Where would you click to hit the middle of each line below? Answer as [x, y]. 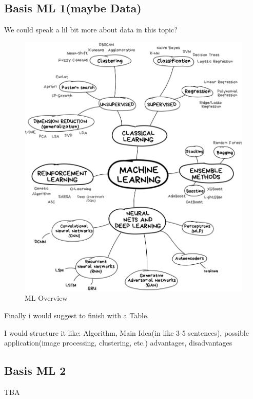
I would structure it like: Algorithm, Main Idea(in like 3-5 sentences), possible [126, 332]
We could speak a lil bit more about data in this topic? [91, 30]
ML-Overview [46, 298]
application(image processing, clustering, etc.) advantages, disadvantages [118, 343]
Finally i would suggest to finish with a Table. [77, 315]
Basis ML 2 [35, 370]
